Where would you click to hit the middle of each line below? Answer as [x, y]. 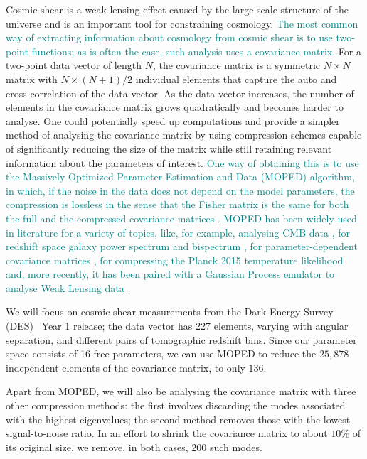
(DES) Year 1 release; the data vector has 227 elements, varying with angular [177, 326]
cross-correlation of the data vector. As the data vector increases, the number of [180, 93]
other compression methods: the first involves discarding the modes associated [176, 405]
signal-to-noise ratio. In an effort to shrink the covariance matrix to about [167, 433]
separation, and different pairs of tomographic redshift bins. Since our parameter [181, 339]
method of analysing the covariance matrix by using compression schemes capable [184, 135]
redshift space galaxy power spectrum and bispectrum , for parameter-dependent [182, 246]
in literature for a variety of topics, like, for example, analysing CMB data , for [178, 232]
